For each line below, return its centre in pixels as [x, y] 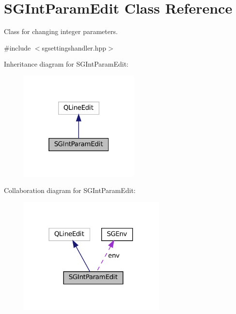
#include [17, 47]
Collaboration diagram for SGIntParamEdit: [70, 190]
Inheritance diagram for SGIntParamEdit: [66, 64]
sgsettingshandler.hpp [74, 47]
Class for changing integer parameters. [61, 31]
